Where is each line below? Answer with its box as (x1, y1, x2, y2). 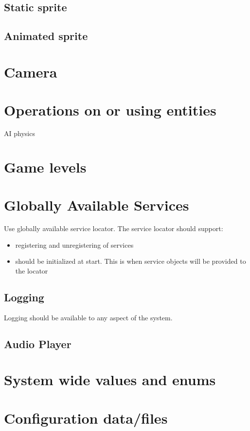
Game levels (4, 157, 87, 176)
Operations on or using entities (4, 100, 216, 120)
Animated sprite (4, 28, 88, 43)
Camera (4, 61, 57, 81)
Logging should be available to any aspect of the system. (4, 312, 173, 322)
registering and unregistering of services (15, 239, 134, 250)
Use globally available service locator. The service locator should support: (4, 223, 223, 234)
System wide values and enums (4, 370, 216, 390)
